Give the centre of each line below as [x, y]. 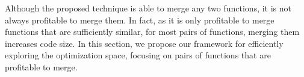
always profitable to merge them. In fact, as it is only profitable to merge [140, 20]
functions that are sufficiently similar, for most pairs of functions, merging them [152, 32]
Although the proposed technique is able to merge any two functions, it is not [148, 8]
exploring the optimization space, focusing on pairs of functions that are [138, 55]
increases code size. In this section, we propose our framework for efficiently [144, 43]
